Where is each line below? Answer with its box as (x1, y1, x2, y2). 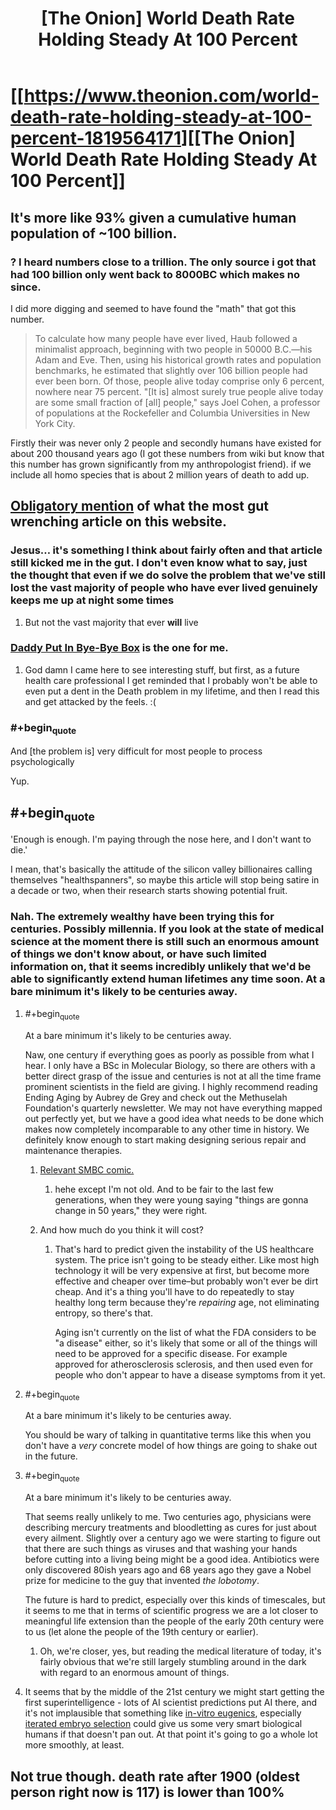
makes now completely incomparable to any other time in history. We (24, 1123, 310, 1135)
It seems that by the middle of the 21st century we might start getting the (24, 1686, 325, 1698)
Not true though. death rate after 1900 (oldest (10, 1768, 300, 1785)
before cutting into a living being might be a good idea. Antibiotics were (24, 1553, 320, 1566)
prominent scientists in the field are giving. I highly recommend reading (24, 1080, 318, 1092)
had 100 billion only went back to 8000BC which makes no (10, 267, 301, 281)
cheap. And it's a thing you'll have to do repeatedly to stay (54, 1285, 295, 1297)
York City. (34, 417, 76, 429)
